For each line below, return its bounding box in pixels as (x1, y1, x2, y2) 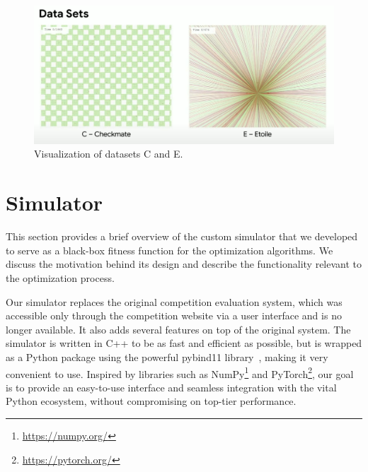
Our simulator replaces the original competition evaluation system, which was (6, 294, 343, 309)
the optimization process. (6, 270, 115, 285)
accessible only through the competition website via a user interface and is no (6, 308, 342, 323)
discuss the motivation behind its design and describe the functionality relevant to (6, 256, 362, 271)
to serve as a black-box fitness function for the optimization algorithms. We (6, 242, 333, 257)
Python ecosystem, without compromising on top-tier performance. (6, 394, 297, 408)
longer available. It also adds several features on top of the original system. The (6, 321, 351, 336)
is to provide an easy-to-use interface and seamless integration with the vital (6, 379, 337, 394)
